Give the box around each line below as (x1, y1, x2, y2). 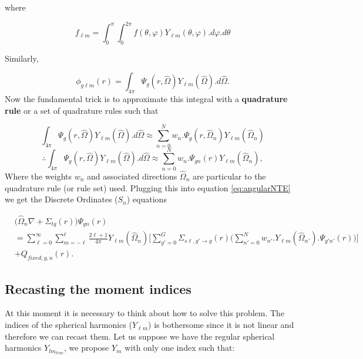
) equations (126, 193, 167, 205)
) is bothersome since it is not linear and (148, 319, 294, 331)
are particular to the (193, 170, 266, 182)
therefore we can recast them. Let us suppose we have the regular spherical (5, 330, 275, 342)
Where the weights (5, 170, 72, 182)
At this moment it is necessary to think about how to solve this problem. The (5, 307, 285, 319)
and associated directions (87, 170, 177, 182)
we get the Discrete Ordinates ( (5, 193, 118, 205)
